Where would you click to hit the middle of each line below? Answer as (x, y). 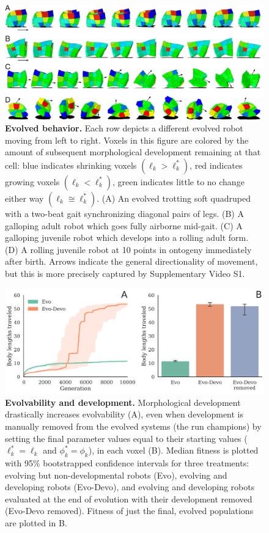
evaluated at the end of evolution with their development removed (129, 498)
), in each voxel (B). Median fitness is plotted (173, 450)
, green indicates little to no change (178, 181)
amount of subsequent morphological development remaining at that (133, 152)
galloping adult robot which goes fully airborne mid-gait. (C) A (124, 225)
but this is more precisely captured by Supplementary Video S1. (125, 273)
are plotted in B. (36, 522)
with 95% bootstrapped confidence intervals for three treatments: (127, 462)
